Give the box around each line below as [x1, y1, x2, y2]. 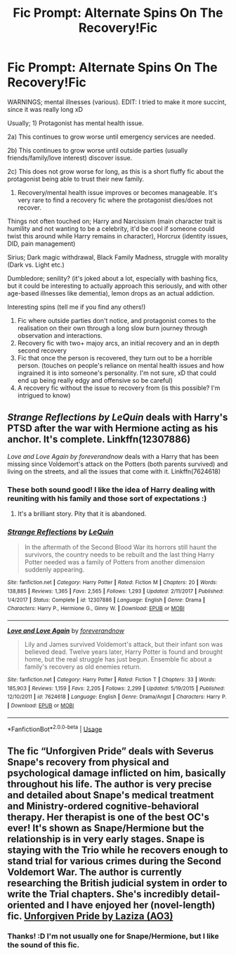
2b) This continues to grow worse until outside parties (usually [7, 146, 188, 154]
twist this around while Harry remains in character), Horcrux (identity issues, [7, 232, 228, 240]
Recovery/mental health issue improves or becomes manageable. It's [17, 188, 218, 196]
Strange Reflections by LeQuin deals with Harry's [7, 412, 228, 424]
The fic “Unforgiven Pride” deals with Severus [7, 745, 214, 757]
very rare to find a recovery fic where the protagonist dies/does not [17, 196, 213, 204]
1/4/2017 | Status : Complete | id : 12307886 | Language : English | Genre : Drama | [7, 596, 206, 603]
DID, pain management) [7, 239, 76, 248]
